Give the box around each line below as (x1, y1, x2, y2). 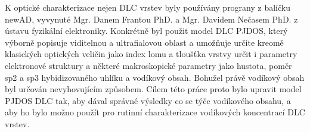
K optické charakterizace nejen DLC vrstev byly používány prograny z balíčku (5, 1, 290, 13)
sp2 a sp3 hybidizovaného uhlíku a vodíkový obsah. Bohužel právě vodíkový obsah (5, 71, 305, 83)
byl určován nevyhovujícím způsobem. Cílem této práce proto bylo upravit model (5, 83, 302, 95)
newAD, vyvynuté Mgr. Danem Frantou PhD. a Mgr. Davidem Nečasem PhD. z (5, 12, 298, 25)
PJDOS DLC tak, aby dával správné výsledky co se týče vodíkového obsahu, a (5, 94, 291, 106)
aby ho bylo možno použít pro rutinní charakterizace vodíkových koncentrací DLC (5, 106, 305, 118)
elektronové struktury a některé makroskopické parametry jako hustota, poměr (5, 59, 292, 71)
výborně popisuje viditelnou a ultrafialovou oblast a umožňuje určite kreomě (5, 36, 284, 48)
